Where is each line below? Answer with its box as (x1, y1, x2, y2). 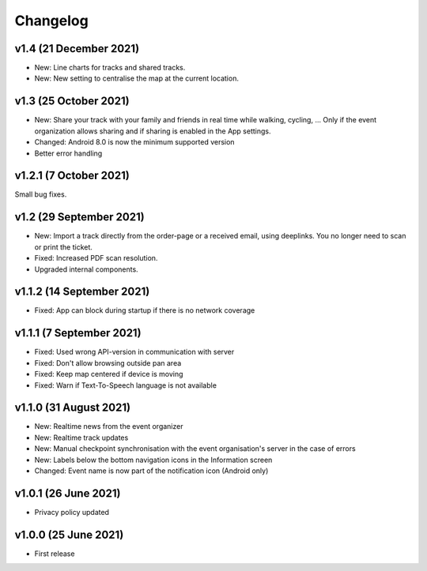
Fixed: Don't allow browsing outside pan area (34, 358, 182, 367)
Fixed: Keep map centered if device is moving (34, 370, 183, 379)
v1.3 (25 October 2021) (14, 95, 130, 108)
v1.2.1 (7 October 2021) (14, 169, 130, 182)
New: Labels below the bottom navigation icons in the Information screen (34, 455, 273, 464)
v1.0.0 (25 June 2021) (14, 528, 124, 541)
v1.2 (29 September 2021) (14, 210, 145, 224)
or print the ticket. (34, 242, 93, 252)
